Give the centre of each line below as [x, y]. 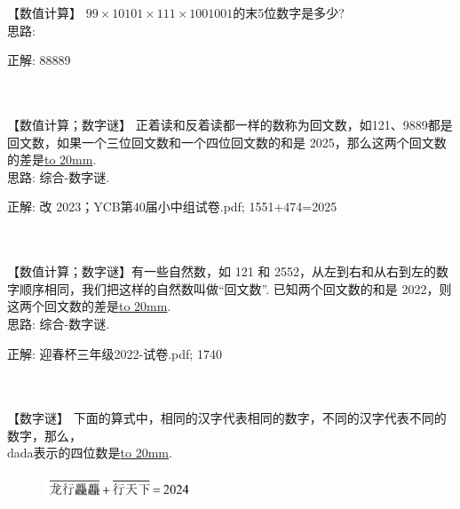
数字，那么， [44, 435]
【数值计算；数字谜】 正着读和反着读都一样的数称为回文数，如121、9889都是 [230, 124]
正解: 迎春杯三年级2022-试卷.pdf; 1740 [115, 353]
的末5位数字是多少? [289, 12]
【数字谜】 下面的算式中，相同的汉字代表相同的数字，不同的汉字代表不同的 [227, 418]
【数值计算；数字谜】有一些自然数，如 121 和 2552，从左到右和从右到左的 [222, 271]
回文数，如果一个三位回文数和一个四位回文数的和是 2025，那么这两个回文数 [227, 142]
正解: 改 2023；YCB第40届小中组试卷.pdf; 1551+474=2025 [172, 207]
